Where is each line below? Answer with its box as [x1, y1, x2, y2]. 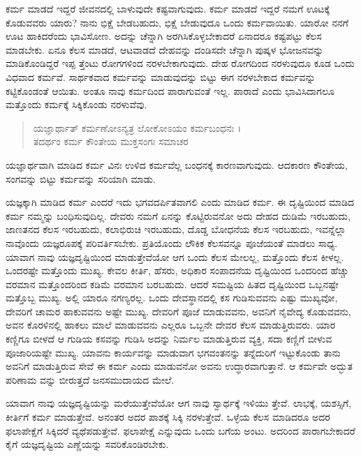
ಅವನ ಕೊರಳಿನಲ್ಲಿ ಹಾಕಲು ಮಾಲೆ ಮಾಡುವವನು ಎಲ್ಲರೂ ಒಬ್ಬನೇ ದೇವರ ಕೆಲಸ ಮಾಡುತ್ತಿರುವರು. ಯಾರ [6, 317, 336, 332]
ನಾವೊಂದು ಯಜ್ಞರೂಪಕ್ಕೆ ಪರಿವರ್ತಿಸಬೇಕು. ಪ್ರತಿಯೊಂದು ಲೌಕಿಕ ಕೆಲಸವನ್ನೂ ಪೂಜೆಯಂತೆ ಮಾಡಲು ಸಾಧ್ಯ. [6, 235, 338, 250]
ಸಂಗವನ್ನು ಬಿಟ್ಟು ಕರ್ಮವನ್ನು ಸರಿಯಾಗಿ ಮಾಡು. [6, 171, 156, 186]
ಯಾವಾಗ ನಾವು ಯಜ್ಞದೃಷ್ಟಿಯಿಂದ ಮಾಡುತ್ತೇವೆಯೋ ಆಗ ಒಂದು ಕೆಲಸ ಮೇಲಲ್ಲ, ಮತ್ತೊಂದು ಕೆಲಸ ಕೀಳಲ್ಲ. [6, 249, 344, 264]
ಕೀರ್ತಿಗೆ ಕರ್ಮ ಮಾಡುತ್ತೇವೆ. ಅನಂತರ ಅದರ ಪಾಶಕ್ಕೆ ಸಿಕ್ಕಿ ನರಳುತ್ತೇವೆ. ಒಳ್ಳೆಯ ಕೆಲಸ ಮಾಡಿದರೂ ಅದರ [6, 410, 330, 424]
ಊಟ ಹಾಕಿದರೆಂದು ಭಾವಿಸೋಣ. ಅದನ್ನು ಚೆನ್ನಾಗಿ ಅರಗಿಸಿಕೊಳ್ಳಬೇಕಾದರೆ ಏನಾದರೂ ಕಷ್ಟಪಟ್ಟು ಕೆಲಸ [6, 29, 322, 43]
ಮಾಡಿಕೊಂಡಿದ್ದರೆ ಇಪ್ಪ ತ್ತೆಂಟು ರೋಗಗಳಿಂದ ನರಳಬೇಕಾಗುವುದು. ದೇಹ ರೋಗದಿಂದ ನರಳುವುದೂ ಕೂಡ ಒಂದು [6, 56, 355, 70]
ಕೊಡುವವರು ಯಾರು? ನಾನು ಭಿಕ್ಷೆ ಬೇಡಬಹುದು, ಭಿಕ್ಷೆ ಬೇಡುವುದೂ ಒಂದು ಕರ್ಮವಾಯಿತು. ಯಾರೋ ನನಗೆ [6, 15, 349, 29]
